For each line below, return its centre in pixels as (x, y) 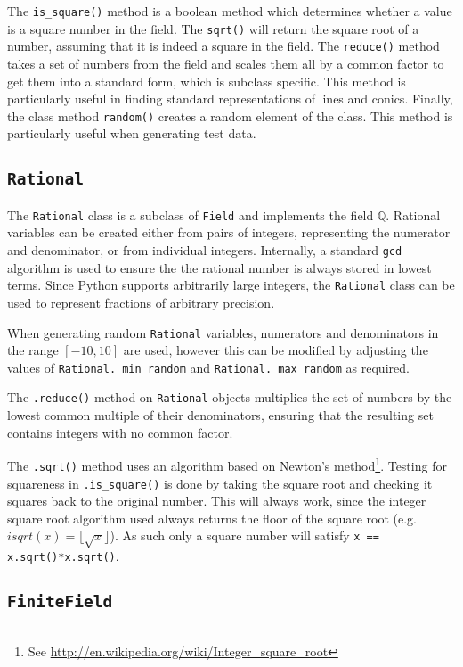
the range (33, 350)
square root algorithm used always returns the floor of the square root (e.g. (212, 518)
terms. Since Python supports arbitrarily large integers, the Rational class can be (231, 285)
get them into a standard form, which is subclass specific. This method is (207, 81)
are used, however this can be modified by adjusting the (276, 350)
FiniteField (60, 602)
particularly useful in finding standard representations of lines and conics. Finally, (230, 99)
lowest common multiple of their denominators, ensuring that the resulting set (220, 415)
